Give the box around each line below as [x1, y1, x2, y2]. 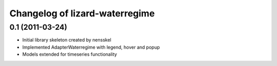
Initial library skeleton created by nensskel [22, 37, 111, 43]
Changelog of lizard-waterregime [9, 8, 155, 19]
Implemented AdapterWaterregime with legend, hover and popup [22, 44, 160, 50]
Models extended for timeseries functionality [22, 51, 117, 57]
